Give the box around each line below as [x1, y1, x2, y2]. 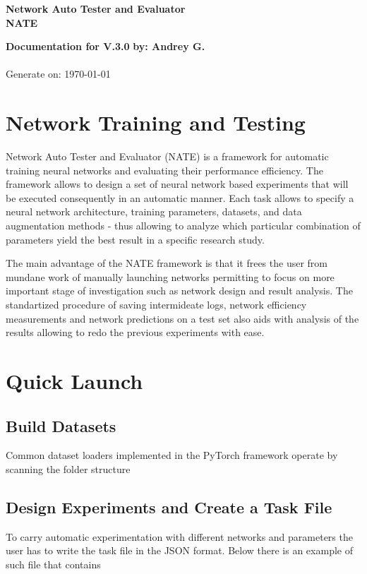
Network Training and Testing [6, 108, 306, 137]
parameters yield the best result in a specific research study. [6, 232, 265, 246]
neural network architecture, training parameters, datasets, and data [6, 204, 302, 219]
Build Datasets [6, 414, 116, 436]
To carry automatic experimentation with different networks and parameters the [6, 529, 353, 544]
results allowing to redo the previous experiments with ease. [6, 325, 265, 340]
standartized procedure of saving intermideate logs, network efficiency [6, 297, 307, 312]
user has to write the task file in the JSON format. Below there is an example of [6, 543, 353, 558]
